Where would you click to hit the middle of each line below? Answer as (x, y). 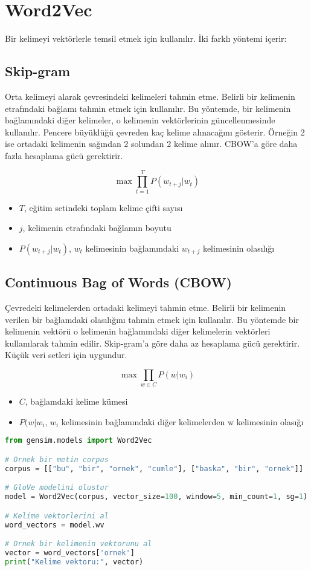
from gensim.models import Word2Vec (79, 441)
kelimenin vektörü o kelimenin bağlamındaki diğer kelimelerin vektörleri (138, 331)
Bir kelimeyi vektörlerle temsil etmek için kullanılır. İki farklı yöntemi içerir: (146, 38)
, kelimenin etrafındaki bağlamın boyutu (97, 228)
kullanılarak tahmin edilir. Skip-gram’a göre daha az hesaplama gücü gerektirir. (152, 343)
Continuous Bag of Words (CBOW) (118, 282)
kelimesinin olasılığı (239, 248)
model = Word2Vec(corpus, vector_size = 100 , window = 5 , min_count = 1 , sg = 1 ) (156, 497)
